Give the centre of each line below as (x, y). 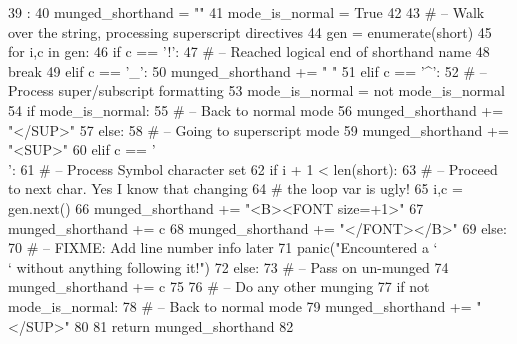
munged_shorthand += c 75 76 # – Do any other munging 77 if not (219, 286)
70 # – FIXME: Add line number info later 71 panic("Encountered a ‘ (223, 247)
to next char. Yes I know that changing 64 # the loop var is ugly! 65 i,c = (235, 188)
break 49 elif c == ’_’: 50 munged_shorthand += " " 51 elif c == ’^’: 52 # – (247, 70)
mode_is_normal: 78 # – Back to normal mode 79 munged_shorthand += (240, 305)
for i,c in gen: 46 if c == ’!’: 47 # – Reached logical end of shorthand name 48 (249, 51)
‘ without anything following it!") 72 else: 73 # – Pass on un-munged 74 (228, 266)
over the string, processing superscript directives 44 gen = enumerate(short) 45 (250, 31)
